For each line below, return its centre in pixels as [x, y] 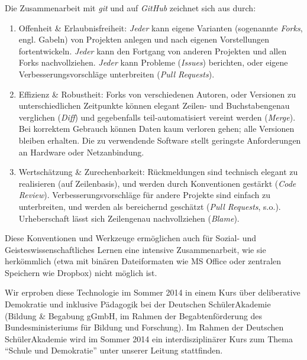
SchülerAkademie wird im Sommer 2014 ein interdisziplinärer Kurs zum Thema [149, 338]
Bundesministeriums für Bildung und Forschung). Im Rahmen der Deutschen [144, 327]
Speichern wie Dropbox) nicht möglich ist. [81, 272]
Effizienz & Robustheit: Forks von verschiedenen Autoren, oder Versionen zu [157, 94]
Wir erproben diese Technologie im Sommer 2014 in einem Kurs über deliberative [153, 292]
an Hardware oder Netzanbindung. [81, 152]
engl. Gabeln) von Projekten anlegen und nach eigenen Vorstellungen [144, 39]
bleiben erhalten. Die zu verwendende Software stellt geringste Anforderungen [160, 140]
